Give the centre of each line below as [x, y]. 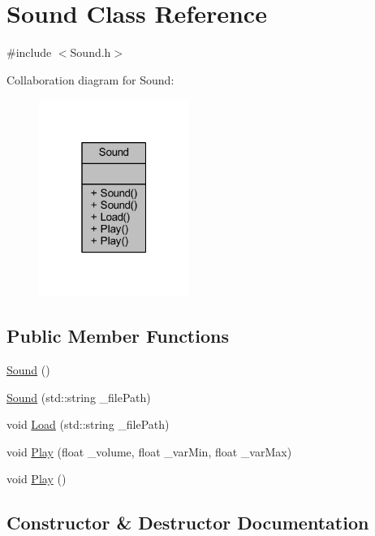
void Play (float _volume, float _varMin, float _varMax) [149, 451]
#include [29, 52]
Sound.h [91, 52]
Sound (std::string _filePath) [79, 397]
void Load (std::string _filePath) [88, 424]
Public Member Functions [118, 336]
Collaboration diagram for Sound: [91, 79]
